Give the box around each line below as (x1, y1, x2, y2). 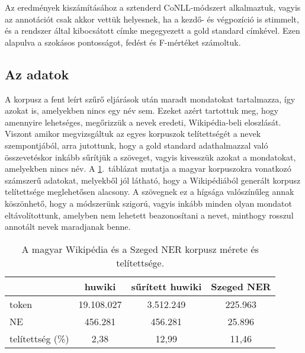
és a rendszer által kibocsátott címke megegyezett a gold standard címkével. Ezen (5, 24, 300, 37)
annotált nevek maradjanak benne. (5, 220, 131, 233)
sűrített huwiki (131, 279, 202, 293)
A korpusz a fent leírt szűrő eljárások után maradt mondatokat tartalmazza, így (5, 92, 296, 105)
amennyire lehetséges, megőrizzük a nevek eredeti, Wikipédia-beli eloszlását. (5, 115, 281, 128)
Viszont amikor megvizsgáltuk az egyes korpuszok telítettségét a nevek (5, 127, 261, 140)
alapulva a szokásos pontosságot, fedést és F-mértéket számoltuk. (5, 36, 241, 48)
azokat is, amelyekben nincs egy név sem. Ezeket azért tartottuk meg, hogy (5, 104, 279, 117)
